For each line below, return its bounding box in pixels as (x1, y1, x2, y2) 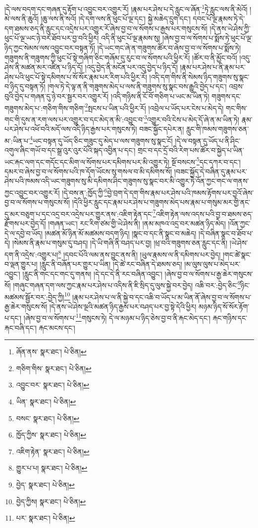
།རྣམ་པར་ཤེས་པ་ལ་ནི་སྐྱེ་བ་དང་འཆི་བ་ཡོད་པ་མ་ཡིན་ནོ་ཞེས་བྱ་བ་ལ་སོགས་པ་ (72, 291, 252, 302)
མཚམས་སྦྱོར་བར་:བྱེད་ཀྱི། (4, 291, 64, 302)
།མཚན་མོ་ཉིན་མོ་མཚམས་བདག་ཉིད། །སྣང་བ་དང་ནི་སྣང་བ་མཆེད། (45, 228, 197, 238)
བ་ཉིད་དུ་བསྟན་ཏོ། (4, 81, 46, 92)
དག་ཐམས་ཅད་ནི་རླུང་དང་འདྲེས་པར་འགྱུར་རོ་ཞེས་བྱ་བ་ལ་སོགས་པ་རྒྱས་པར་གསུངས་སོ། (4, 23, 207, 33)
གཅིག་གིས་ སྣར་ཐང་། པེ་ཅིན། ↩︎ (16, 363, 92, 373)
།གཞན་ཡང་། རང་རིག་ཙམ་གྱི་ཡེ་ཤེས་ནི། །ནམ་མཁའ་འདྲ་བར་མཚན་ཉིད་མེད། (48, 218, 226, 229)
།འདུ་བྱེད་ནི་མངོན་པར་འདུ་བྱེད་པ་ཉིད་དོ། (85, 62, 178, 72)
